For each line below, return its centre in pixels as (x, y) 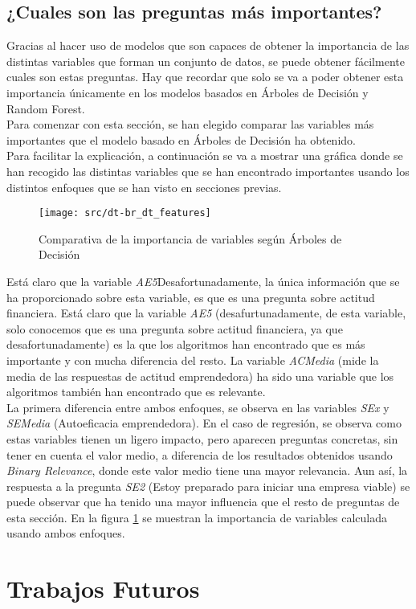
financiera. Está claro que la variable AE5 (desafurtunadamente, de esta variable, (206, 313)
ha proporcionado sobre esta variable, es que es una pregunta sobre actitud (191, 297)
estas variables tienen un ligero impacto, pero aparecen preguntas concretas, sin (202, 438)
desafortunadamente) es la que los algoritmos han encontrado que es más (186, 344)
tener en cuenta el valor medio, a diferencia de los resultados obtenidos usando (200, 454)
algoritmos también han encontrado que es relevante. (136, 392)
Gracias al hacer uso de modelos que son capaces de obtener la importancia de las (208, 45)
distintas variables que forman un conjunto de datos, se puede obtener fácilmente (206, 61)
